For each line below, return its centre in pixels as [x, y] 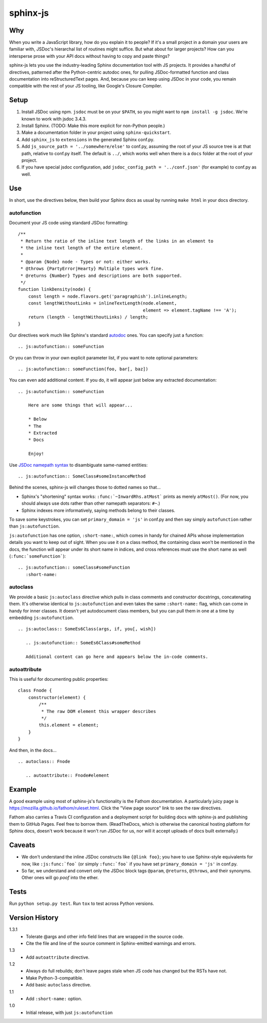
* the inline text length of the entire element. [82, 248]
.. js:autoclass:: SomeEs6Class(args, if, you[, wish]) [87, 629]
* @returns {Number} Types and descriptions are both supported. [101, 275]
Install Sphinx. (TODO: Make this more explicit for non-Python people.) [93, 126]
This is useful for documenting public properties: [59, 679]
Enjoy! [36, 454]
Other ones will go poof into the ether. [60, 878]
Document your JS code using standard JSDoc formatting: [69, 222]
